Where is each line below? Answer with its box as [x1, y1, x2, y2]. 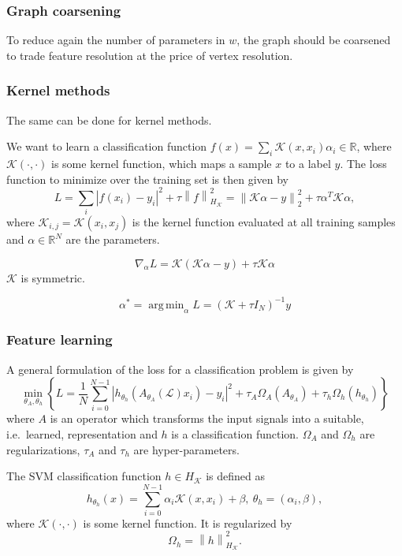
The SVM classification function [6, 468, 162, 484]
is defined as [206, 468, 266, 484]
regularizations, [6, 441, 80, 457]
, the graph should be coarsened [236, 32, 391, 48]
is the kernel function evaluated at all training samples [132, 214, 396, 230]
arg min [148, 299, 184, 311]
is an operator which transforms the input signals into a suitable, [50, 410, 364, 427]
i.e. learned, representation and [6, 425, 158, 442]
